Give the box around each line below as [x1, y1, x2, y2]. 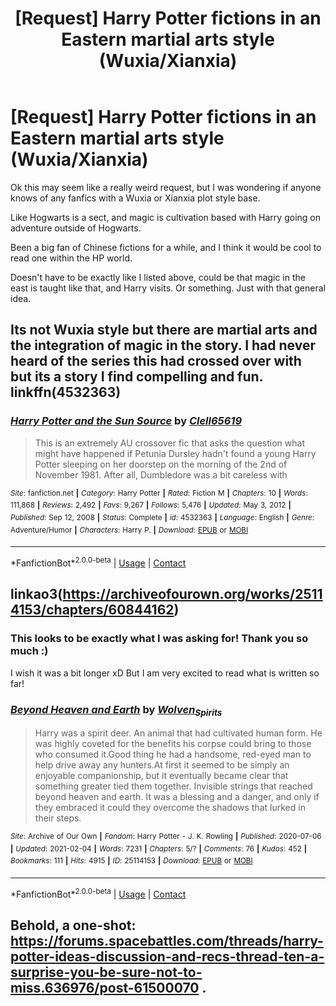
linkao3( [10, 586, 63, 603]
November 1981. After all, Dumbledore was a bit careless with [34, 468, 288, 481]
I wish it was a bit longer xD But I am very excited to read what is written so [10, 667, 320, 679]
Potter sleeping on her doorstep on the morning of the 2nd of [34, 458, 288, 470]
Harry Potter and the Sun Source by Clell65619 [10, 414, 243, 428]
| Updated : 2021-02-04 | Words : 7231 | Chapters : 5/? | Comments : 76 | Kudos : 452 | [10, 843, 308, 854]
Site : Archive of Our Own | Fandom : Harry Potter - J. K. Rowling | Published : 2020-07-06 [10, 832, 322, 842]
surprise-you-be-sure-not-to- [10, 964, 203, 981]
